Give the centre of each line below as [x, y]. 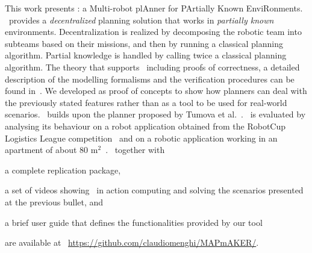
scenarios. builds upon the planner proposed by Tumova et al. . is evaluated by [155, 114]
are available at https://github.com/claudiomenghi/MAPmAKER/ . [132, 242]
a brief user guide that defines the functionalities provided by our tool [134, 222]
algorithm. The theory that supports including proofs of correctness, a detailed [152, 67]
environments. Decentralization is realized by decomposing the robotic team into [153, 32]
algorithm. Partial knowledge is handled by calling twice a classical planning [146, 55]
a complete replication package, [63, 170]
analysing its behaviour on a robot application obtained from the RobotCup [145, 126]
